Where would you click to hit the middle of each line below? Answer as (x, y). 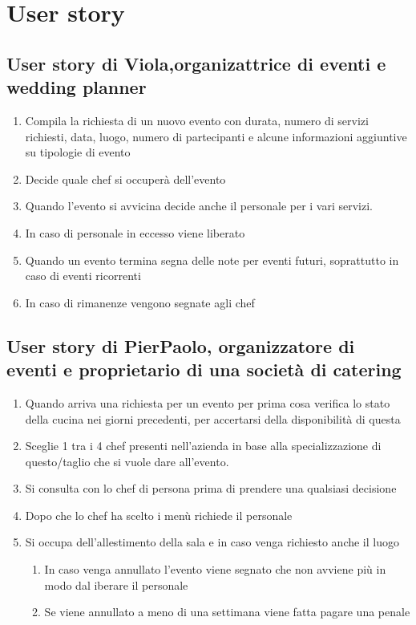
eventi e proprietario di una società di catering (204, 369)
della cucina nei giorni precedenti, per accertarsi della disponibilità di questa (213, 418)
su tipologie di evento (78, 152)
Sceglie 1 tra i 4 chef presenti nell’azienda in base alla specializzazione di (203, 446)
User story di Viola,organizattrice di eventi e (196, 63)
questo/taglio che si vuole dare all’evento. (127, 461)
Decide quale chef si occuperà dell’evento (125, 179)
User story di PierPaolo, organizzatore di (181, 345)
